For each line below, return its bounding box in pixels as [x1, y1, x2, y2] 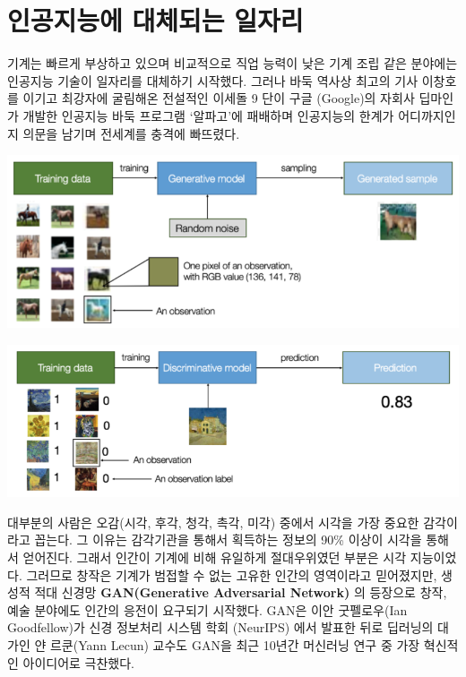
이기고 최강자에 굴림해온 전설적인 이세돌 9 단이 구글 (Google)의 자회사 [22, 89, 415, 107]
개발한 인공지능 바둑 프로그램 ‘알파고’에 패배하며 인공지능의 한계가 [22, 106, 394, 124]
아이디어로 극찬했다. [22, 653, 135, 672]
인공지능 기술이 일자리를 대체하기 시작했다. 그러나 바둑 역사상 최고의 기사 [7, 71, 419, 90]
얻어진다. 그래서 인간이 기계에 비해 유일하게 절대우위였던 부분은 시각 [22, 548, 407, 567]
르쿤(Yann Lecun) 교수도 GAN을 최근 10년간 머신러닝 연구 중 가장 [49, 636, 420, 655]
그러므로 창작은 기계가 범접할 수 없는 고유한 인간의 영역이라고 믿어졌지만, [26, 565, 437, 584]
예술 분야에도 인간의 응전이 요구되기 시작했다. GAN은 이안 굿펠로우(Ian [7, 600, 408, 619]
